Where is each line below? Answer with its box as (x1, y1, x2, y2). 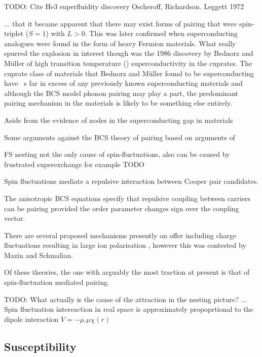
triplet (4, 28, 24, 39)
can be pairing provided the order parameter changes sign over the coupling (4, 203, 239, 213)
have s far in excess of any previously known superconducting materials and (4, 78, 243, 88)
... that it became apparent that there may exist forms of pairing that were (4, 18, 237, 28)
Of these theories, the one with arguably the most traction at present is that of (4, 267, 250, 277)
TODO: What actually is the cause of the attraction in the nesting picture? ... (4, 294, 247, 304)
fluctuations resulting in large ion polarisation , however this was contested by (4, 240, 246, 250)
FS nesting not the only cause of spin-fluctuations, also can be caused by (4, 149, 230, 159)
